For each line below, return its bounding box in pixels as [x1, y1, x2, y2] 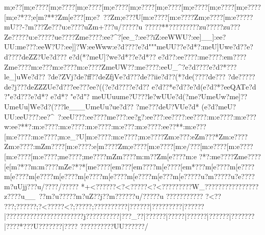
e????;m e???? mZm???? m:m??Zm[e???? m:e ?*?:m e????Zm [65, 151, 245, 161]
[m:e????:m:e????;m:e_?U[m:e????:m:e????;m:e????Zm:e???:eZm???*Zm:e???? [4, 131, 248, 141]
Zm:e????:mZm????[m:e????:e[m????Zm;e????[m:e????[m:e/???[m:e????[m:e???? [4, 141, 253, 152]
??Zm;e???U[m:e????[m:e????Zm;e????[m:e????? [103, 11, 253, 22]
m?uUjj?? [4, 181, 34, 191]
